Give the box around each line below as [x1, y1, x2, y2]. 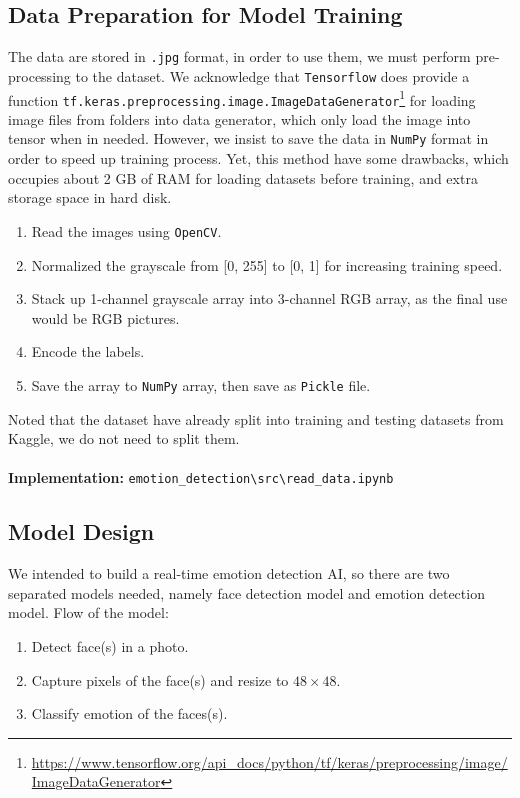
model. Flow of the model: [8, 602, 169, 623]
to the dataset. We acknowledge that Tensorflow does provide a [75, 65, 470, 86]
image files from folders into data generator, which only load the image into [8, 108, 471, 129]
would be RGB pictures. [31, 307, 180, 328]
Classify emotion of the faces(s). [31, 703, 228, 724]
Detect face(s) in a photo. [31, 635, 189, 656]
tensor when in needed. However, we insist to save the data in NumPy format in [8, 128, 489, 149]
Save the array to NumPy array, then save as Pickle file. [31, 374, 371, 395]
